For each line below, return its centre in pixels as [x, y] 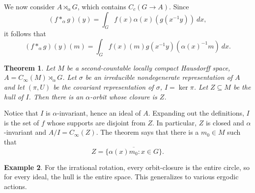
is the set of [22, 122]
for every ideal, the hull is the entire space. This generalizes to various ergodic [121, 177]
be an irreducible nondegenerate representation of [159, 77]
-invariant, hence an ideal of [99, 113]
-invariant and [25, 132]
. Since [179, 6]
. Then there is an [56, 96]
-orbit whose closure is [124, 96]
